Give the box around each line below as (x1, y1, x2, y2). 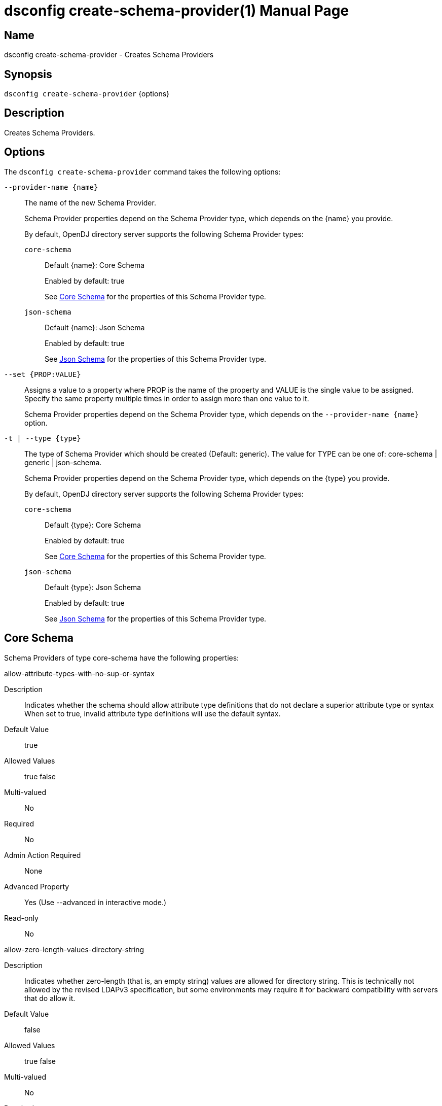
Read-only (4, 913, 39, 922)
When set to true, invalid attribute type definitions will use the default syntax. (24, 709, 281, 718)
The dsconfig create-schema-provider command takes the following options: (4, 167, 281, 176)
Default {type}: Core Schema (45, 520, 141, 529)
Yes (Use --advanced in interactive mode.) (24, 897, 167, 907)
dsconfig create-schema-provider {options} (4, 89, 170, 98)
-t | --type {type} (4, 434, 81, 442)
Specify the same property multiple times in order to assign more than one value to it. (24, 394, 309, 403)
